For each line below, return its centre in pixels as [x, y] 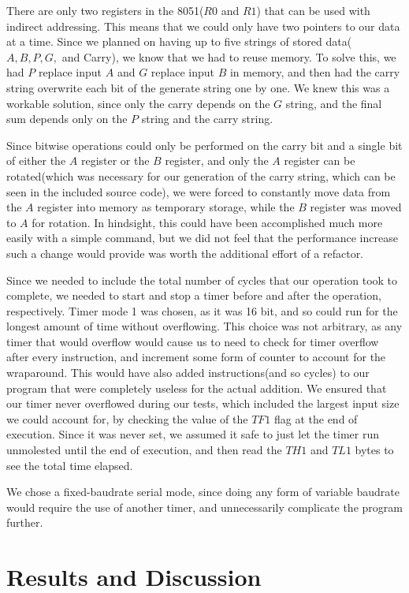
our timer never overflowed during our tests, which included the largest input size [203, 403]
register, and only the [217, 160]
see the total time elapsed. [70, 465]
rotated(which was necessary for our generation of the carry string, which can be [201, 175]
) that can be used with [313, 10]
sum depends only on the [67, 119]
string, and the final [334, 103]
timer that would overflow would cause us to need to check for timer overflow [193, 341]
